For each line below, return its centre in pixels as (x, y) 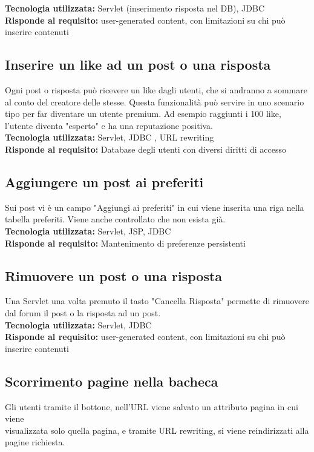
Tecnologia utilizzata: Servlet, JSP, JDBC (88, 231)
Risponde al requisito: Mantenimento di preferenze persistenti (125, 243)
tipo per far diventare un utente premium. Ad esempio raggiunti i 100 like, (143, 114)
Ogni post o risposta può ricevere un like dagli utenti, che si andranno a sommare (156, 89)
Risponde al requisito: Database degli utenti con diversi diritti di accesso (146, 149)
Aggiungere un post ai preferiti (104, 181)
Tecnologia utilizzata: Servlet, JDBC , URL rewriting (110, 137)
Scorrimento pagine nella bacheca (112, 381)
